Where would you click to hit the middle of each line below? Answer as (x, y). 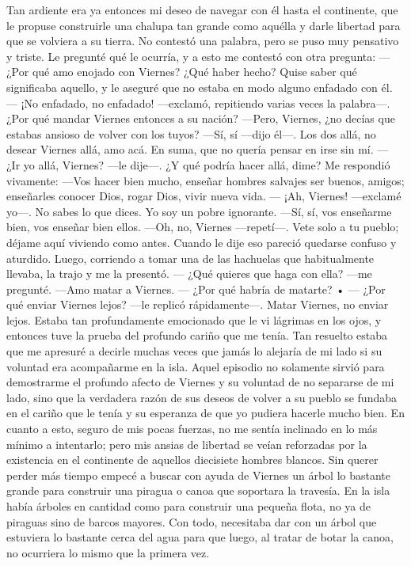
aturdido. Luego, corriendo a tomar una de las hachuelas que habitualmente (190, 258)
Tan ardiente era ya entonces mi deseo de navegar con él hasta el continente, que (202, 9)
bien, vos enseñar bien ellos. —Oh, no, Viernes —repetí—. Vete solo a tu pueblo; (203, 227)
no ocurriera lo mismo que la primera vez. (108, 552)
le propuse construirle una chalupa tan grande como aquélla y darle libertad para (204, 25)
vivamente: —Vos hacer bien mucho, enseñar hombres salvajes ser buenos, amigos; (205, 180)
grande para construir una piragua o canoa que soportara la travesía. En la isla (198, 490)
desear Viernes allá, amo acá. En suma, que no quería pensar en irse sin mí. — (198, 149)
